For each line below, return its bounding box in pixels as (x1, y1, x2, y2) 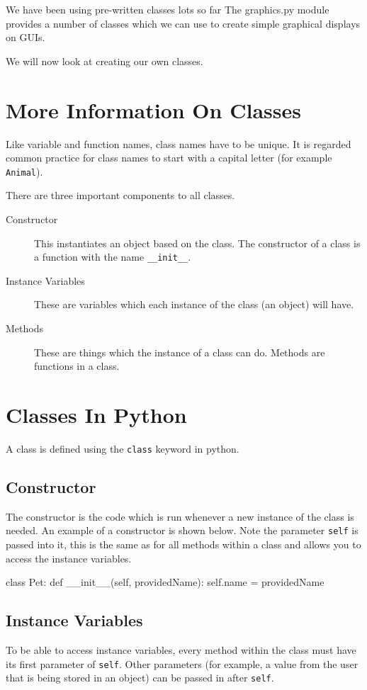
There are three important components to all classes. (6, 188, 235, 203)
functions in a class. (34, 358, 120, 373)
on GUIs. (6, 30, 45, 45)
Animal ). (6, 164, 43, 179)
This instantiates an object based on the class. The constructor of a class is (34, 235, 361, 250)
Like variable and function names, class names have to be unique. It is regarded (6, 136, 351, 151)
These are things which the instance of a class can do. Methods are (34, 344, 325, 359)
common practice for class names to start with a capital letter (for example (6, 150, 332, 165)
